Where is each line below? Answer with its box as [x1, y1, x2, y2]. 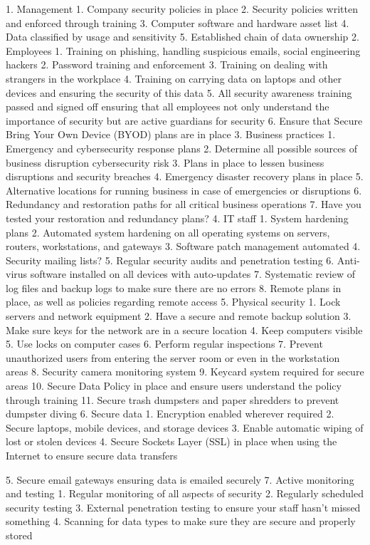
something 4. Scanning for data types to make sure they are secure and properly [6, 514, 356, 529]
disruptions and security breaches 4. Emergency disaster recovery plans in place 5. [6, 169, 364, 184]
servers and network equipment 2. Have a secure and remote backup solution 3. [6, 308, 351, 323]
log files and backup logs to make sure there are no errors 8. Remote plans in [6, 280, 342, 295]
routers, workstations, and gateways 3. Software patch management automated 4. [6, 239, 361, 254]
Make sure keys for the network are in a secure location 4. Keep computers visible [6, 322, 363, 337]
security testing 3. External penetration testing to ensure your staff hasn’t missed [6, 499, 361, 514]
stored [6, 527, 33, 542]
